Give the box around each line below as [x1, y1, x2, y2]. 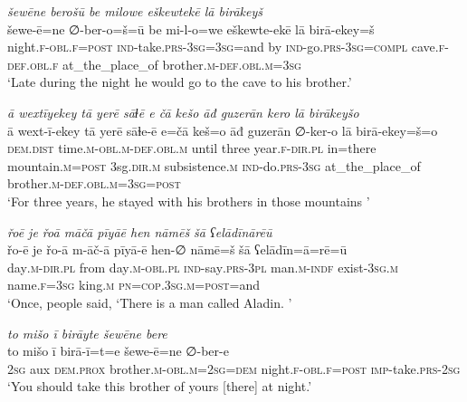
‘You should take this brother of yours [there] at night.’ [7, 377, 312, 396]
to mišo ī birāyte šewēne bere [7, 323, 167, 342]
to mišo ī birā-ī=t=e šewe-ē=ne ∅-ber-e [7, 341, 229, 360]
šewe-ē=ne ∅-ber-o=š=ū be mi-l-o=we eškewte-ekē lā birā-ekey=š [7, 19, 375, 38]
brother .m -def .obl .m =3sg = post [7, 174, 181, 193]
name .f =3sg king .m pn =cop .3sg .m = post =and [7, 275, 261, 294]
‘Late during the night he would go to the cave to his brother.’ [7, 72, 352, 91]
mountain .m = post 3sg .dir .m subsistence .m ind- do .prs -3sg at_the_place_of [7, 156, 421, 175]
